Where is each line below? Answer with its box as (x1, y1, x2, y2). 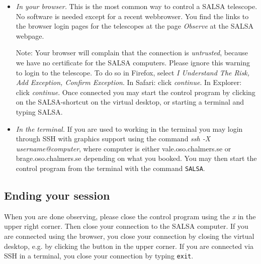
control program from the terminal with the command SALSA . (16, 162, 205, 173)
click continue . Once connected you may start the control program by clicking (16, 86, 255, 97)
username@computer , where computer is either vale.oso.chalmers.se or (16, 143, 231, 153)
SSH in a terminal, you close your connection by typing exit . (4, 250, 194, 261)
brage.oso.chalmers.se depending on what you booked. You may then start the (16, 153, 257, 163)
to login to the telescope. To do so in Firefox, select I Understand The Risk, (16, 67, 250, 77)
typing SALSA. (16, 106, 63, 117)
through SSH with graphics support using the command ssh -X (16, 133, 211, 144)
